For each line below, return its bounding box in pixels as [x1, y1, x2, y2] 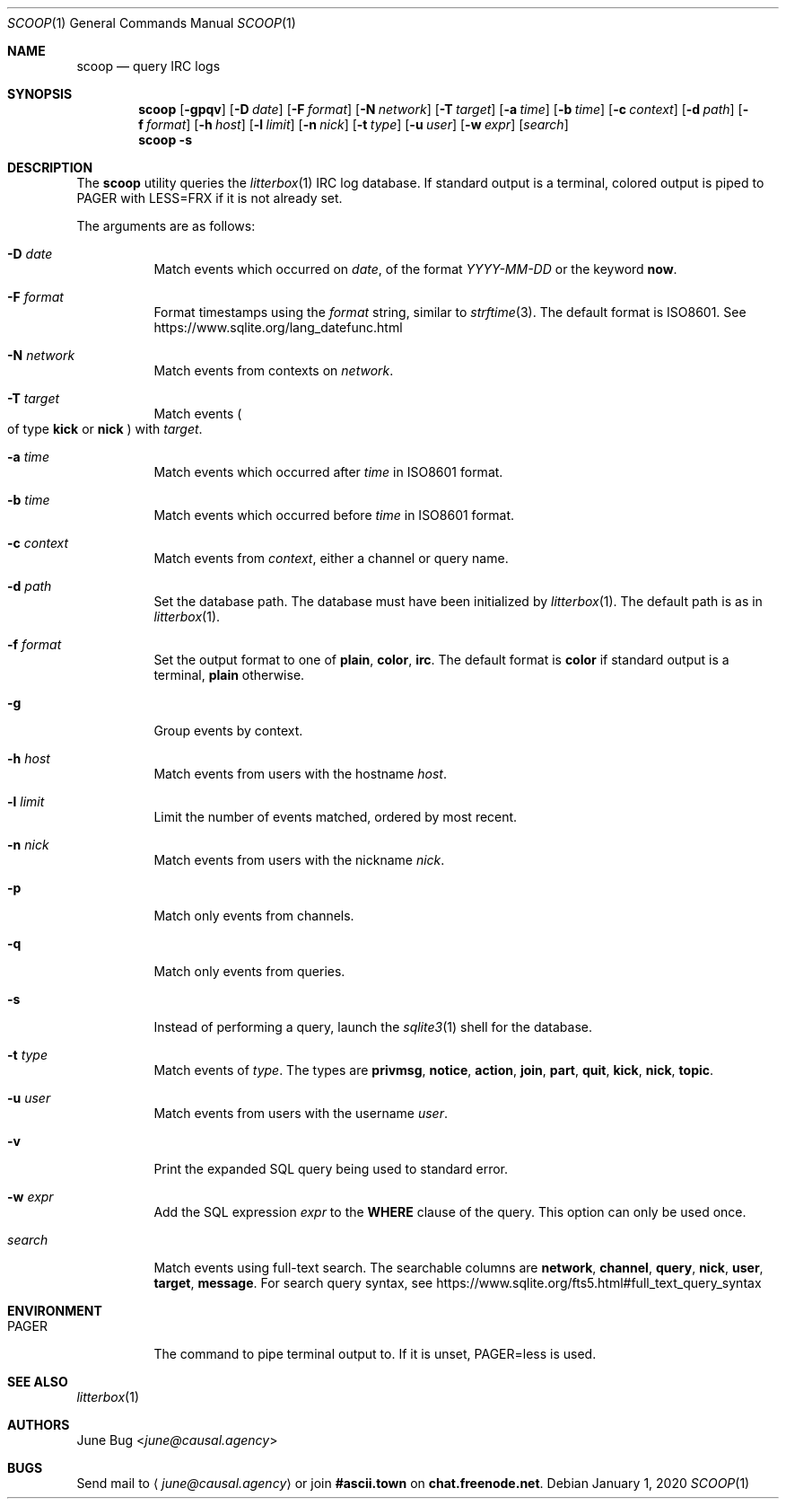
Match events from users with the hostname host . [153, 766, 447, 781]
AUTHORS [7, 1417, 70, 1432]
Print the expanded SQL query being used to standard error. [153, 1161, 509, 1176]
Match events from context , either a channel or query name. [153, 550, 509, 566]
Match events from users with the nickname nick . [153, 852, 445, 867]
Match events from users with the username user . [153, 1105, 448, 1121]
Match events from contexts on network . [153, 363, 394, 378]
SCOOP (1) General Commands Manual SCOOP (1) [7, 15, 296, 31]
